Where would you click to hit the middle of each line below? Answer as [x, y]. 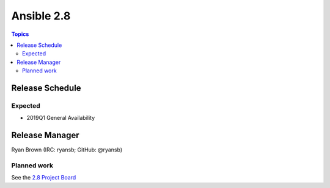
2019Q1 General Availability [61, 118]
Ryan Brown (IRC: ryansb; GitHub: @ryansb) [67, 150]
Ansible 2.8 [41, 16]
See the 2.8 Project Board [44, 178]
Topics [20, 34]
